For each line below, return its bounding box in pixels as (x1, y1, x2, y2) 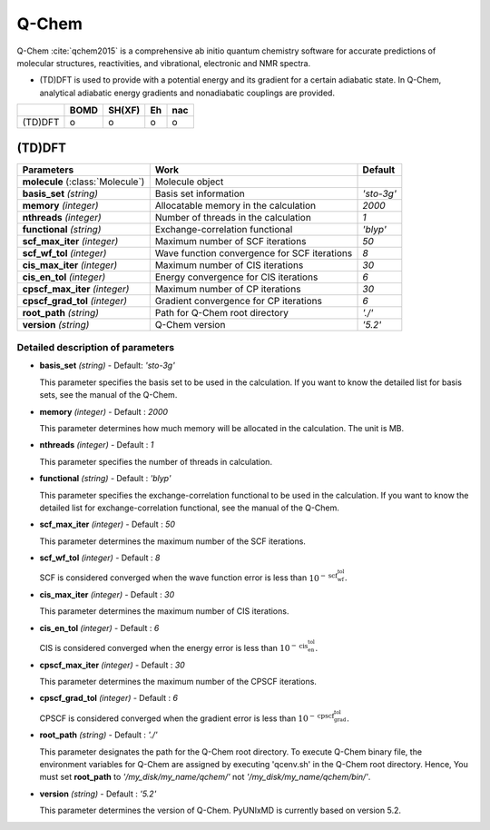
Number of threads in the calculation (154, 211, 312, 223)
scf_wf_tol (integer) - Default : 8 (39, 552, 161, 563)
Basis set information (154, 187, 245, 200)
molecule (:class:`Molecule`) (22, 175, 145, 188)
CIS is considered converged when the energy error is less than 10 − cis (39, 641, 309, 654)
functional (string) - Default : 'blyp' (39, 473, 171, 484)
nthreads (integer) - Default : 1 (39, 440, 154, 450)
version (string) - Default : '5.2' (39, 788, 157, 799)
